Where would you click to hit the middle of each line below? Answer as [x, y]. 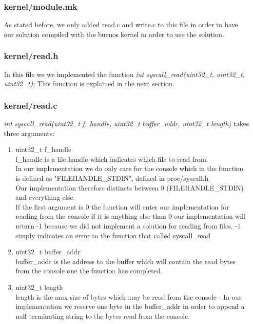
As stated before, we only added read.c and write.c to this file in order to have [121, 25]
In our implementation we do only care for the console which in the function [129, 168]
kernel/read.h [31, 56]
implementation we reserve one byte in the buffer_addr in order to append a [130, 306]
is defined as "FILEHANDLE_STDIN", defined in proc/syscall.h [112, 178]
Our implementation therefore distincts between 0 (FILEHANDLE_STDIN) [129, 187]
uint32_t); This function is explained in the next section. [89, 84]
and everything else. [45, 197]
